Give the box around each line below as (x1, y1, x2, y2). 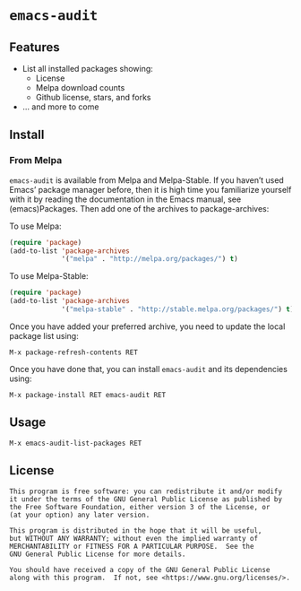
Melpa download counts (35, 83, 125, 92)
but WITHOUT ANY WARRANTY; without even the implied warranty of (9, 534, 258, 543)
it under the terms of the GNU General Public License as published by (9, 494, 282, 504)
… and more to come (21, 101, 99, 112)
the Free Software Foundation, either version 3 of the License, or (9, 502, 271, 511)
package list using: (9, 330, 79, 341)
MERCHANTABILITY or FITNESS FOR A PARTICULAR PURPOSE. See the (9, 542, 254, 551)
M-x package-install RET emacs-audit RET (9, 390, 167, 399)
